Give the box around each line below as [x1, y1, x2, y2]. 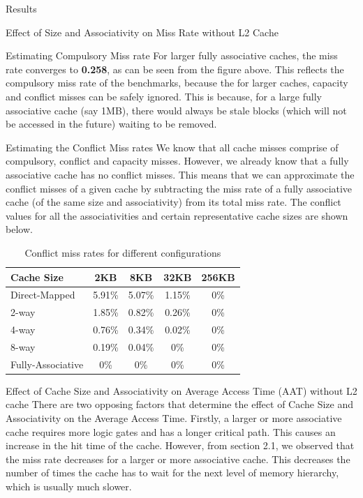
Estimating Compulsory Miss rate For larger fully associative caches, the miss [6, 48, 338, 63]
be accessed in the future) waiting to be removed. [6, 116, 217, 131]
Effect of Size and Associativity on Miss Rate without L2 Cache [6, 24, 279, 39]
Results [6, 1, 37, 15]
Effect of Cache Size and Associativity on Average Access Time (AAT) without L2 [6, 383, 357, 398]
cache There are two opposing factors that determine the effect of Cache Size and [6, 397, 354, 412]
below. [6, 222, 33, 236]
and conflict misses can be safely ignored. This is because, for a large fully [6, 89, 322, 103]
